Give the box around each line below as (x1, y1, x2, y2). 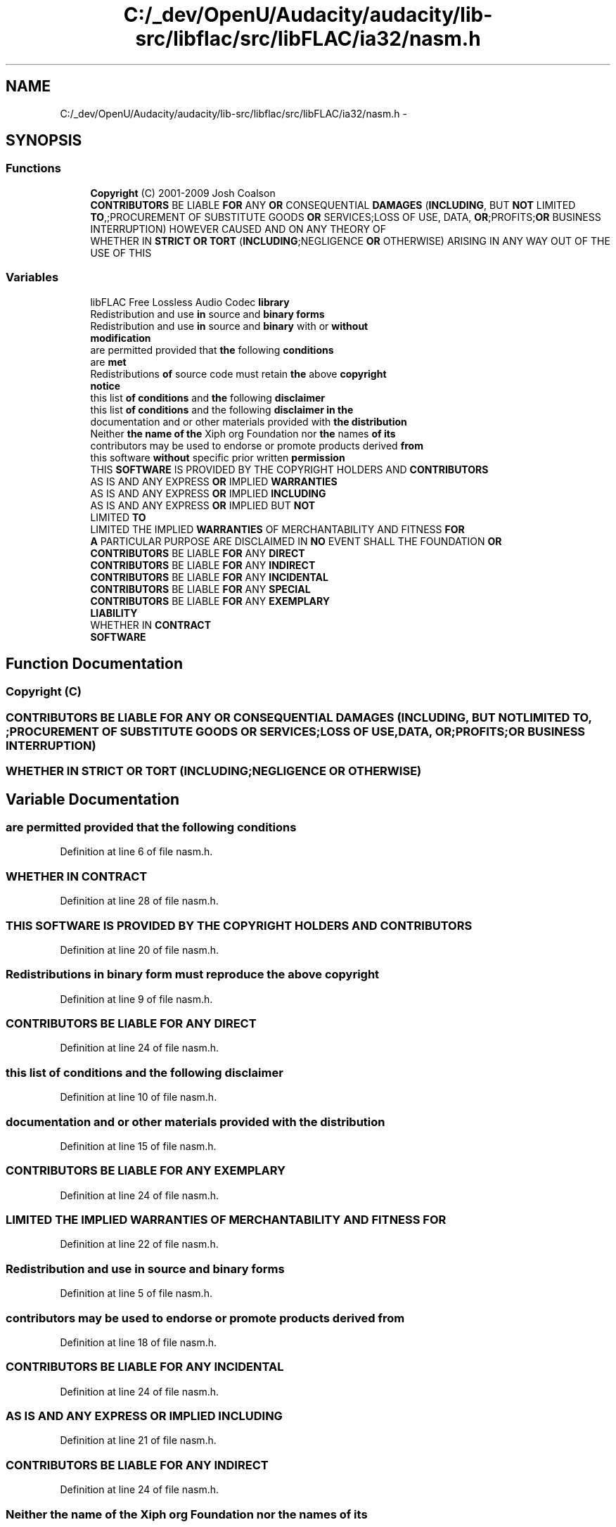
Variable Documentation (6, 790, 180, 808)
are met (90, 355, 127, 368)
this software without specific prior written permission (90, 451, 345, 464)
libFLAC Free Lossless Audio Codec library (90, 295, 290, 308)
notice (90, 379, 121, 392)
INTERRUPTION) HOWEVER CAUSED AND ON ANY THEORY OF (90, 222, 386, 235)
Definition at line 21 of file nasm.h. (60, 1434, 217, 1447)
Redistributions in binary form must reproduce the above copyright (6, 967, 380, 982)
